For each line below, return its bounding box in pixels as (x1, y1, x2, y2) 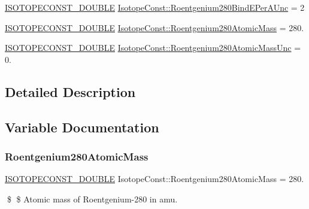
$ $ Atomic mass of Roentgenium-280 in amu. (7, 192, 178, 205)
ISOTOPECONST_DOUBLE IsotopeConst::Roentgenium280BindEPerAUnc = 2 (5, 1, 305, 13)
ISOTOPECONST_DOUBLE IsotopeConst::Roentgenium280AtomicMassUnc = (5, 41, 301, 54)
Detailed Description (5, 82, 136, 101)
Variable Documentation (5, 117, 159, 136)
